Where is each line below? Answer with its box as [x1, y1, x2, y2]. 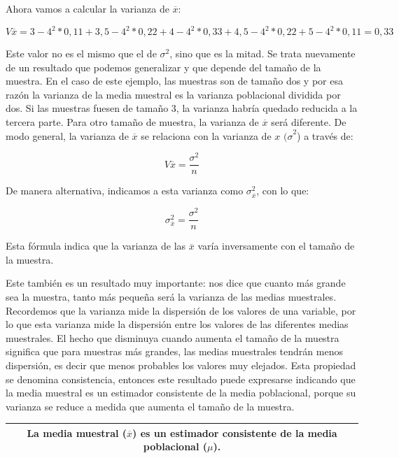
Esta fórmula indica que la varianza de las [6, 238, 186, 253]
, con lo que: [256, 183, 309, 198]
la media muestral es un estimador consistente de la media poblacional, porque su [6, 385, 356, 400]
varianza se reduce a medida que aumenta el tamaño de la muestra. [6, 399, 295, 413]
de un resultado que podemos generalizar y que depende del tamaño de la [6, 59, 321, 74]
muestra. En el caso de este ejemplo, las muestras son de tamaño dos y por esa [6, 73, 343, 88]
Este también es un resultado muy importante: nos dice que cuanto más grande [6, 275, 346, 290]
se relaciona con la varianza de [141, 128, 272, 143]
